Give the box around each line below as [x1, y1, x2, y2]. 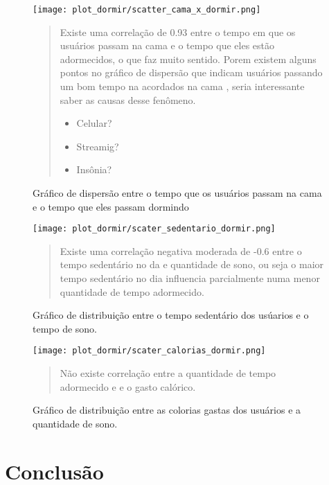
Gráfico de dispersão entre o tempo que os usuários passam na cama [33, 186, 322, 200]
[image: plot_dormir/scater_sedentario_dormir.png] [33, 224, 276, 234]
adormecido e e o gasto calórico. [60, 379, 196, 394]
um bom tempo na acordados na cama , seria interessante [60, 79, 305, 94]
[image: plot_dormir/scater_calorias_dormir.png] [33, 346, 266, 356]
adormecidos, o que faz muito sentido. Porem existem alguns [60, 51, 317, 66]
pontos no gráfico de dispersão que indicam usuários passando [60, 65, 323, 80]
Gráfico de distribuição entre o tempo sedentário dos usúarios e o [33, 308, 309, 322]
